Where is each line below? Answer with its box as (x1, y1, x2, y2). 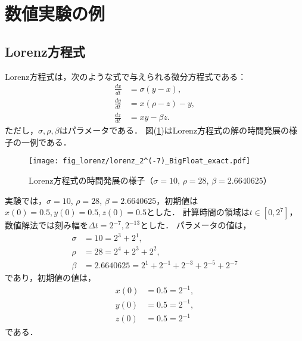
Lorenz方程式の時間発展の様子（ (29, 173, 154, 186)
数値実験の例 (5, 1, 105, 26)
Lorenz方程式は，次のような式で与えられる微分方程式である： (5, 70, 247, 82)
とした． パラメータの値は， (140, 219, 251, 231)
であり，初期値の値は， (5, 271, 96, 284)
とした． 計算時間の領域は (146, 206, 250, 218)
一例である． (21, 135, 71, 148)
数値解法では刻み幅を (5, 219, 88, 231)
